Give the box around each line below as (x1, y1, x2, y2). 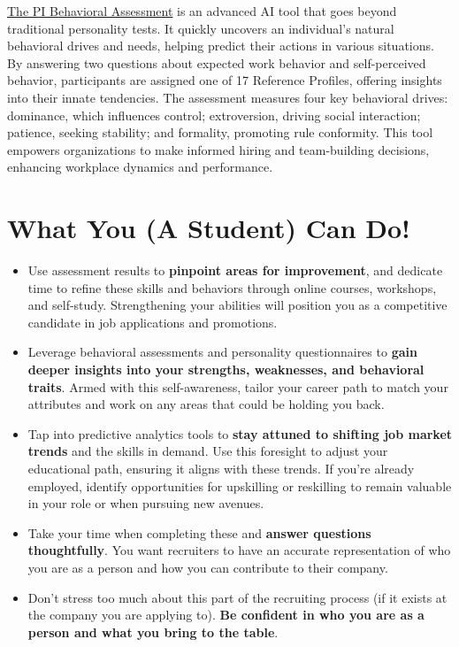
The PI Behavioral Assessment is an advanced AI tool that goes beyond (7, 2, 397, 19)
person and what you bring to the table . (27, 622, 279, 641)
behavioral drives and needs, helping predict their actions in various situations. (7, 36, 434, 55)
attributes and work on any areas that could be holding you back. (27, 395, 385, 413)
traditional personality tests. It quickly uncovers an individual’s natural (7, 19, 394, 37)
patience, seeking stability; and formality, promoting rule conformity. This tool (7, 123, 433, 142)
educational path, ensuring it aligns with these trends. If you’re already (27, 459, 415, 477)
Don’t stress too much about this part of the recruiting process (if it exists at (27, 588, 448, 606)
